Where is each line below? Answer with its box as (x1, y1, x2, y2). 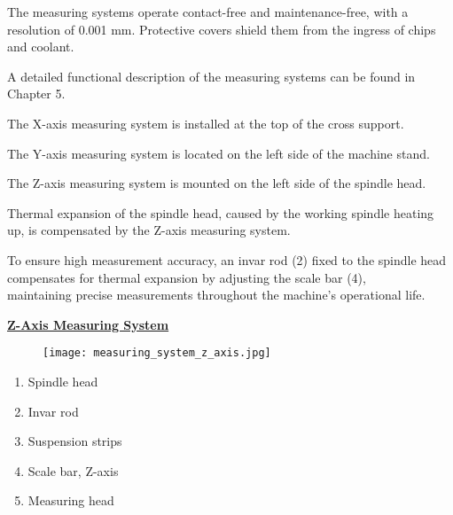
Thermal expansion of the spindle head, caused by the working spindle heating (7, 203, 434, 222)
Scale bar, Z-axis (27, 461, 119, 480)
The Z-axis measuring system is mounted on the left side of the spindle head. (7, 174, 426, 192)
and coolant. (7, 37, 74, 56)
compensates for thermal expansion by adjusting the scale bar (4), (7, 268, 366, 286)
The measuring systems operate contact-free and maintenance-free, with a (7, 3, 409, 20)
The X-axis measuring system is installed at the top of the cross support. (7, 113, 404, 132)
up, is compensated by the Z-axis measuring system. (7, 221, 291, 239)
